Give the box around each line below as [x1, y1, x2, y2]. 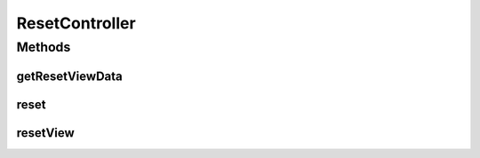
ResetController [16, 13, 137, 33]
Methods [16, 39, 71, 55]
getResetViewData [16, 68, 124, 83]
